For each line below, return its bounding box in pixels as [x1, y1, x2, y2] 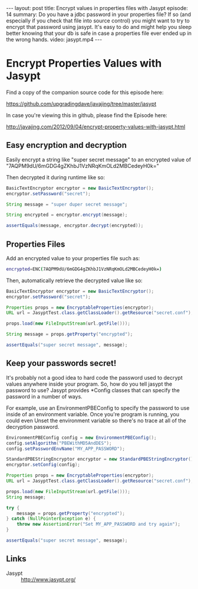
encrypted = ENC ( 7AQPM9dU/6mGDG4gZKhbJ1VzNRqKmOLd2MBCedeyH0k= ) [6, 266, 162, 272]
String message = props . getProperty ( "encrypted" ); [6, 331, 133, 338]
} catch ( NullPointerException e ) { [6, 516, 96, 522]
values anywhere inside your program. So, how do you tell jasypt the [6, 380, 173, 387]
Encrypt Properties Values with [6, 57, 162, 70]
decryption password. [6, 423, 60, 430]
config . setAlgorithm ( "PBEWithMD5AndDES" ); [6, 440, 112, 446]
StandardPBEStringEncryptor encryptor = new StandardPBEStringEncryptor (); [6, 457, 196, 462]
